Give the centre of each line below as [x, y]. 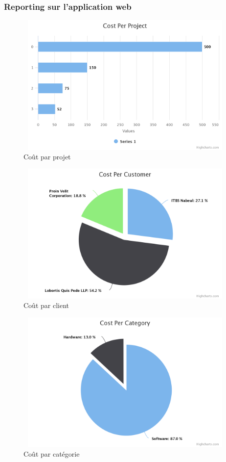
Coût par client [46, 305]
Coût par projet [47, 157]
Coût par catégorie [52, 453]
